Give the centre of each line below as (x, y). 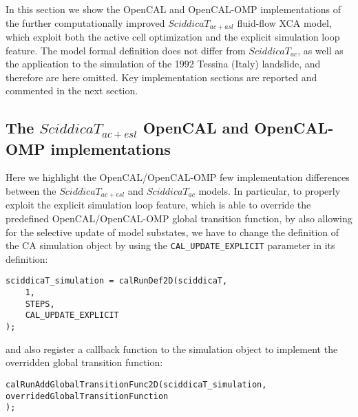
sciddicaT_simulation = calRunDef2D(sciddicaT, (117, 281)
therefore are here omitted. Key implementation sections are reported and (161, 77)
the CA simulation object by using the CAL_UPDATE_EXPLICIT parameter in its (170, 245)
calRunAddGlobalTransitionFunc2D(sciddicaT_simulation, (136, 384)
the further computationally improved (85, 22)
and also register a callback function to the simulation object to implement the (172, 349)
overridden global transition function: (84, 362)
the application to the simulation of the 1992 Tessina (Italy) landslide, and (163, 64)
